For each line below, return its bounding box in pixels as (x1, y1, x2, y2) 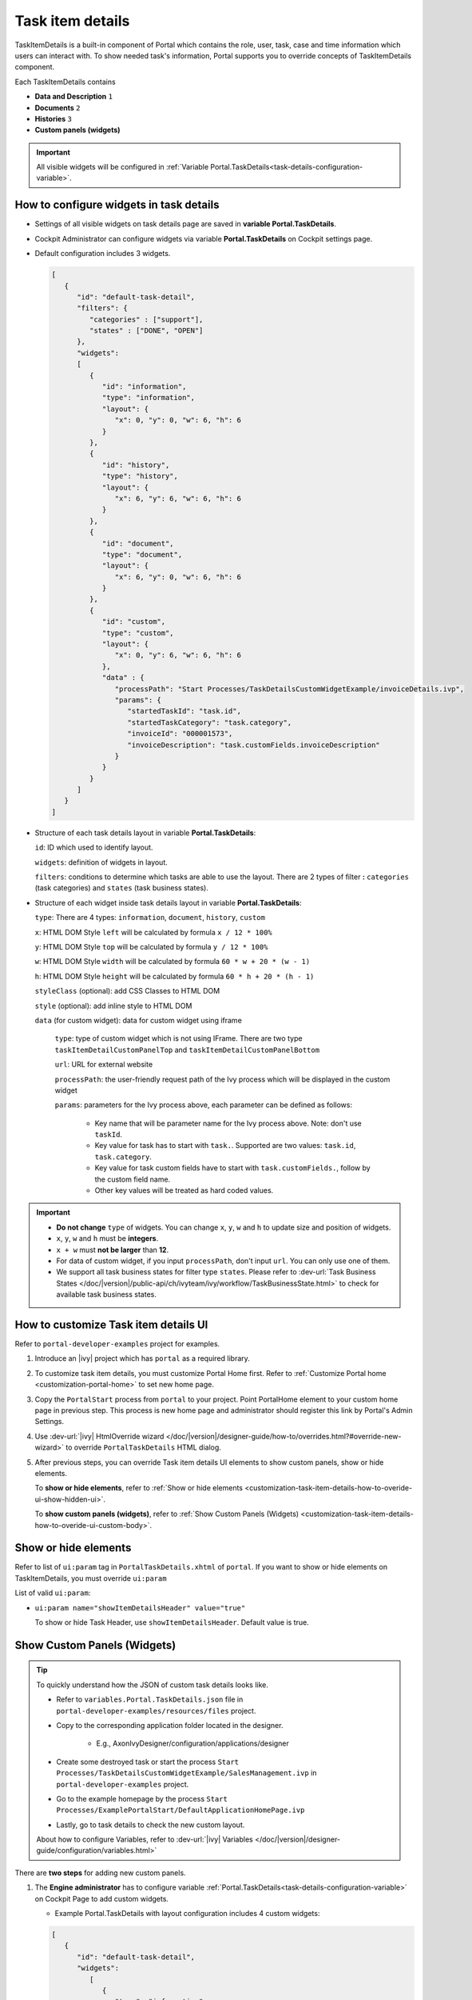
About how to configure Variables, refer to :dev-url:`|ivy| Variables (36, 1834, 253, 1844)
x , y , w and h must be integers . (56, 1234, 159, 1243)
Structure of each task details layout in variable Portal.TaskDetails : (34, 828, 256, 838)
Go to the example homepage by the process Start (56, 1794, 228, 1803)
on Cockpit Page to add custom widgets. (34, 1894, 169, 1903)
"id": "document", (101, 538, 175, 548)
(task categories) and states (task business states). (34, 883, 209, 893)
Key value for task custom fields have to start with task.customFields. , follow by (94, 1163, 371, 1173)
